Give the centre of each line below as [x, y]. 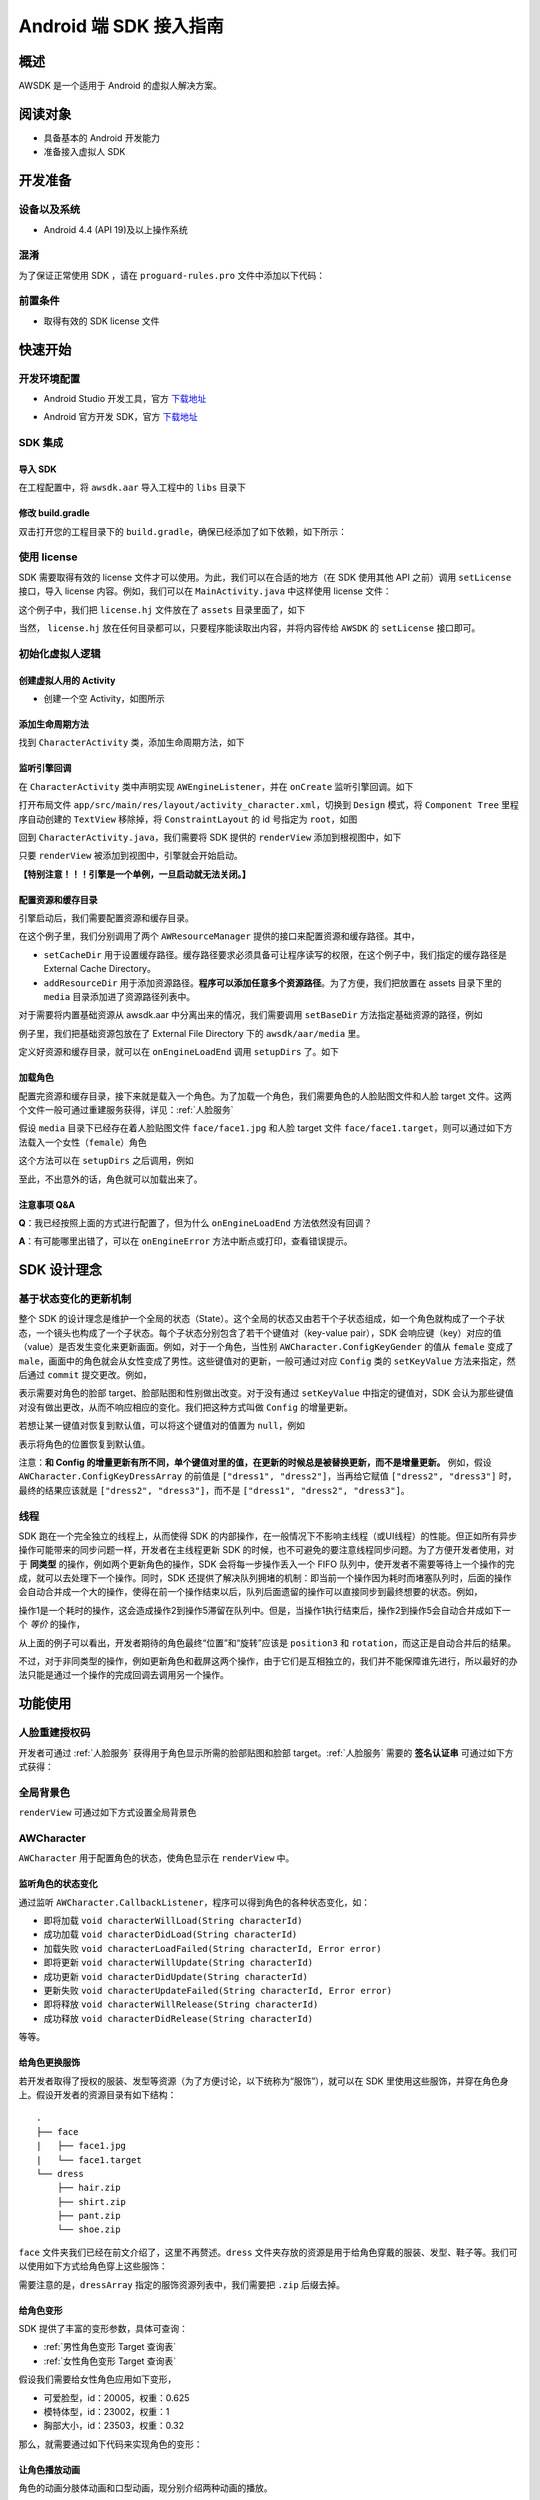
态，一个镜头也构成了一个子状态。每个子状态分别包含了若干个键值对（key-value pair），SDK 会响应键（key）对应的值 [260, 1332]
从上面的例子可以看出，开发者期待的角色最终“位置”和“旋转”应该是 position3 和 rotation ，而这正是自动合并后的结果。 [267, 1642]
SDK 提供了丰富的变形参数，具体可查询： [103, 2329]
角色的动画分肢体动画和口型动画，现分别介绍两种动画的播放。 [145, 2488]
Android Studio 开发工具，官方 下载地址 [125, 398]
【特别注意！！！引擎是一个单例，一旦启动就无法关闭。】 [134, 874]
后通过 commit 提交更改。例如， [85, 1375]
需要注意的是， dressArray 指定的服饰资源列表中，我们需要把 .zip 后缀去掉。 [181, 2284]
